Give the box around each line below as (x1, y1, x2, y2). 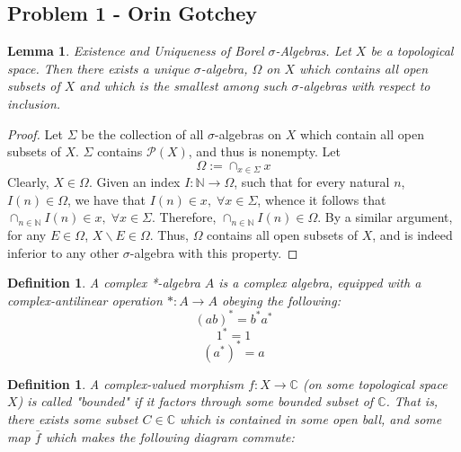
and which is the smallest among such (79, 76, 288, 95)
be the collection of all (81, 124, 204, 143)
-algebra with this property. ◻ (129, 243, 298, 261)
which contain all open (299, 124, 424, 143)
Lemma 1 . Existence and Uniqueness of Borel (7, 41, 264, 60)
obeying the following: (221, 290, 341, 309)
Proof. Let (7, 124, 63, 143)
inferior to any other (7, 243, 120, 261)
